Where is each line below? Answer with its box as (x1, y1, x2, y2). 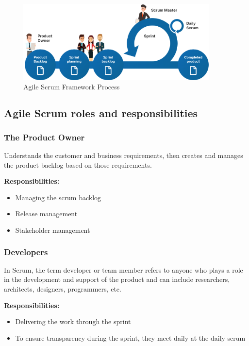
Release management (15, 208, 78, 219)
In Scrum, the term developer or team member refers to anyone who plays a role (4, 264, 243, 275)
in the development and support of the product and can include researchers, (4, 274, 230, 284)
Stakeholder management (15, 225, 90, 235)
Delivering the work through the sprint (15, 316, 131, 327)
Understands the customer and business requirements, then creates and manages (4, 150, 243, 160)
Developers (4, 245, 48, 258)
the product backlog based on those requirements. (4, 159, 152, 170)
